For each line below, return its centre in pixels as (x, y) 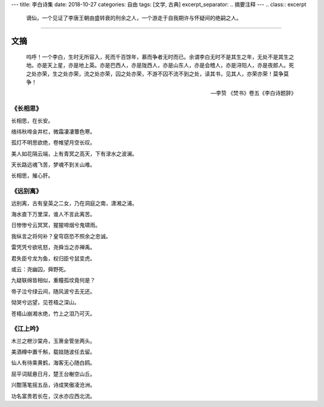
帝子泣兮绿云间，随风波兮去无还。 (53, 291)
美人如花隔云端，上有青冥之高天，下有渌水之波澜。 (74, 154)
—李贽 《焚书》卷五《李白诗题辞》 (253, 93)
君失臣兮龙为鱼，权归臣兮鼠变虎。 (53, 258)
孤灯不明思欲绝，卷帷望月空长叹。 (53, 143)
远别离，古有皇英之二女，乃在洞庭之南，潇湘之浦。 (74, 203)
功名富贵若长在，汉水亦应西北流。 (53, 396)
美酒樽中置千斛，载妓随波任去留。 (53, 352)
